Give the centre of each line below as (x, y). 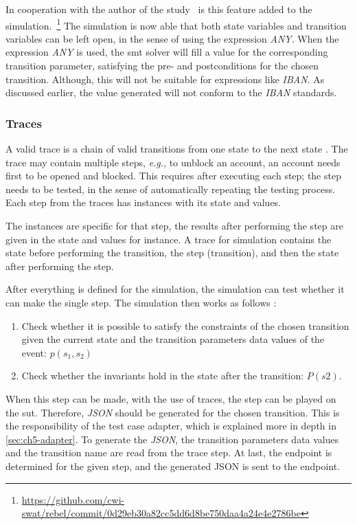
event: (34, 352)
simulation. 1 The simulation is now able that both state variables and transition (176, 24)
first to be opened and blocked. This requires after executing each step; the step (173, 176)
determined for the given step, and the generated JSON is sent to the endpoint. (173, 466)
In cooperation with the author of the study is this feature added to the (159, 9)
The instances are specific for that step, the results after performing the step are (174, 225)
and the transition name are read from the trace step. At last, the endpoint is (169, 453)
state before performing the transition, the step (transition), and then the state (172, 253)
